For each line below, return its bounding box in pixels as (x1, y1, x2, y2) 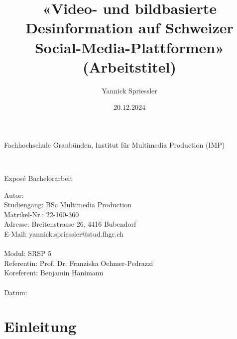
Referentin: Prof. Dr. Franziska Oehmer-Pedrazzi (4, 257, 153, 268)
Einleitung (4, 316, 77, 337)
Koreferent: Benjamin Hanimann (4, 267, 104, 278)
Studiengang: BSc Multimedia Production (4, 199, 131, 210)
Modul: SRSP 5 (4, 248, 52, 258)
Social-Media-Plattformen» (34, 37, 225, 57)
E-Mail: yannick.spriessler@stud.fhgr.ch (4, 229, 123, 239)
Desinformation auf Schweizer (25, 17, 234, 38)
